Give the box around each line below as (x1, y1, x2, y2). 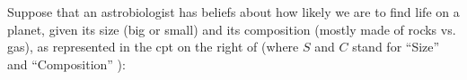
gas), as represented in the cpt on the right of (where (7, 37, 299, 56)
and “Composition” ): (7, 54, 126, 73)
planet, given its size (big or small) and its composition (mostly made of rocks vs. (7, 20, 456, 38)
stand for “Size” (352, 37, 440, 56)
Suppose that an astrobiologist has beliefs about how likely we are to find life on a (7, 3, 460, 20)
